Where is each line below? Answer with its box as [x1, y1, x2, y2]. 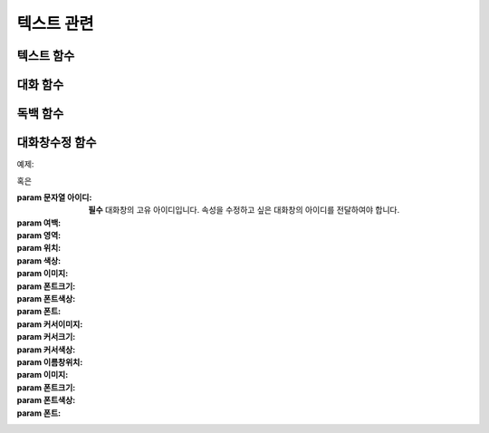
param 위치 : [16, 243, 62, 254]
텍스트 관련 [16, 14, 94, 34]
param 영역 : [16, 230, 62, 241]
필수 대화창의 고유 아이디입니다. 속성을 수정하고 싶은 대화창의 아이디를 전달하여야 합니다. [88, 205, 400, 216]
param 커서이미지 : [16, 318, 83, 330]
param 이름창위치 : [16, 356, 83, 367]
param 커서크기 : [16, 332, 76, 342]
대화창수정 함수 [16, 135, 97, 150]
